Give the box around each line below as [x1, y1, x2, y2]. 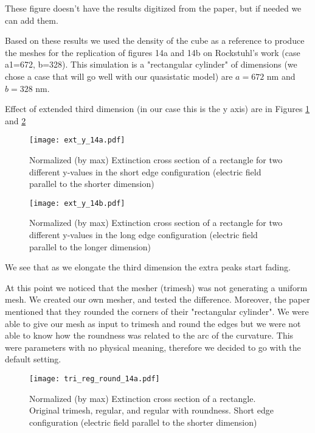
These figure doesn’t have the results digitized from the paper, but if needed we [5, 2, 302, 14]
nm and [266, 69, 296, 82]
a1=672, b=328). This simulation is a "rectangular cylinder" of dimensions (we [5, 58, 297, 71]
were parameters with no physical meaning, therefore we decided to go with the [5, 340, 301, 353]
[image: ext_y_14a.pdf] [29, 136, 125, 145]
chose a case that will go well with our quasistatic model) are [5, 69, 233, 82]
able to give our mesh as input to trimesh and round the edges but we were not [5, 317, 301, 329]
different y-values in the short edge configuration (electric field [29, 165, 261, 178]
